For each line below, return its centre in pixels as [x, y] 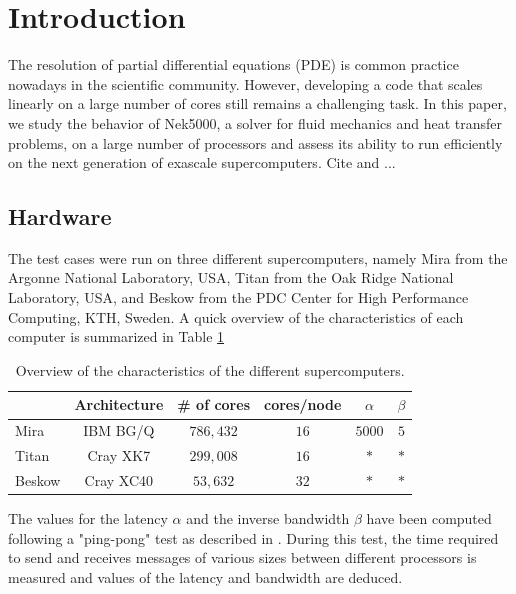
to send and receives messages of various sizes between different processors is [242, 557]
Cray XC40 [119, 479]
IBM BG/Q [119, 430]
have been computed [429, 518]
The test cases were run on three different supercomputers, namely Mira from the [258, 257]
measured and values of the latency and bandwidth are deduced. [205, 576]
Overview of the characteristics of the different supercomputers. [210, 369]
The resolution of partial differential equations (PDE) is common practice [233, 64]
